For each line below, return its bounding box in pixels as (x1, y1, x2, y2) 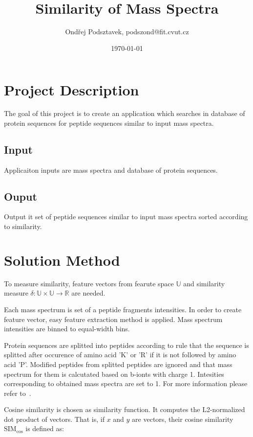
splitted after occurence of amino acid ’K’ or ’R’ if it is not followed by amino (4, 349, 236, 360)
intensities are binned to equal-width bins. (4, 323, 130, 334)
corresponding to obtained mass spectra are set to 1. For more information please (4, 378, 248, 389)
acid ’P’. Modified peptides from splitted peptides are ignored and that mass (4, 359, 232, 369)
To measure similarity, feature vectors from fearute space (4, 278, 174, 288)
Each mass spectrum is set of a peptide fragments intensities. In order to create (4, 304, 242, 314)
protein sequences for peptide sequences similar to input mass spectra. (4, 117, 214, 128)
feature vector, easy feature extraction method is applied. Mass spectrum (4, 314, 223, 324)
